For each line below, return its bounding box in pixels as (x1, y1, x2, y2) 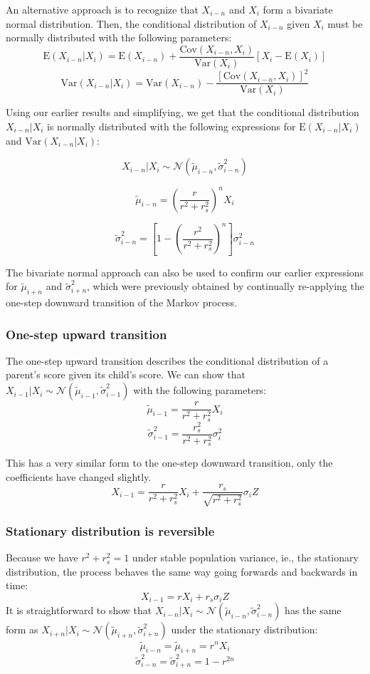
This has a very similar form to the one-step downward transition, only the (6, 455, 333, 470)
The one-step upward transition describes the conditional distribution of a (6, 353, 329, 368)
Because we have (6, 550, 78, 565)
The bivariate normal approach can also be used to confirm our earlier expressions (6, 264, 364, 279)
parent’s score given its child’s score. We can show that (6, 367, 245, 382)
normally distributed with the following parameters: (6, 30, 232, 45)
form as (6, 622, 38, 637)
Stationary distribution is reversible (6, 522, 215, 539)
